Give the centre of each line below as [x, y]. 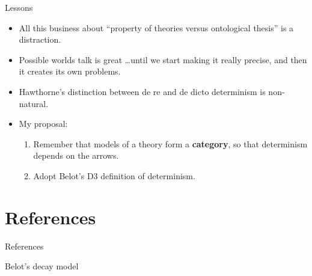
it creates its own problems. [70, 71]
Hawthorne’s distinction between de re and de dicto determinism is [142, 91]
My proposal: [43, 124]
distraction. [40, 39]
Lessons [19, 7]
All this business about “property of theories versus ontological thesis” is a [156, 27]
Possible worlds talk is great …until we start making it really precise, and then [163, 59]
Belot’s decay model [42, 266]
